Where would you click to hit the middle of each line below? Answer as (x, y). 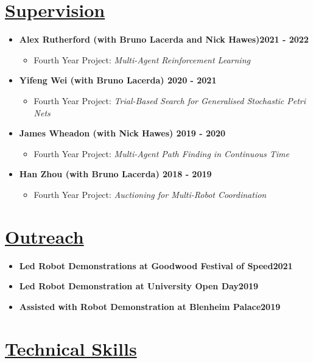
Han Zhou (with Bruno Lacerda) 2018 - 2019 (115, 174)
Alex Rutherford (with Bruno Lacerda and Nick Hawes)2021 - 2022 (164, 39)
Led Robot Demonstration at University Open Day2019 (139, 286)
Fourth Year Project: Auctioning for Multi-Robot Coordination (150, 194)
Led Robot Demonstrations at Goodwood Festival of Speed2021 (156, 265)
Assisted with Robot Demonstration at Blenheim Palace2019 (150, 306)
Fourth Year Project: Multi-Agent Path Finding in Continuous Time (162, 153)
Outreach (44, 236)
